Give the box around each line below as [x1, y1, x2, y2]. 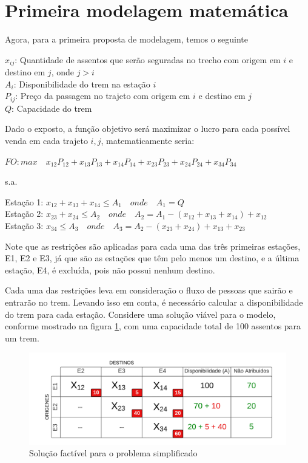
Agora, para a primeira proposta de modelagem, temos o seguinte [5, 33, 248, 46]
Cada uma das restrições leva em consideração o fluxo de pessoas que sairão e [5, 284, 293, 297]
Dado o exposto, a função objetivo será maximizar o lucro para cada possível [5, 122, 290, 135]
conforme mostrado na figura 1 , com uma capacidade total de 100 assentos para [5, 320, 301, 332]
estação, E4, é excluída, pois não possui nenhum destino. [5, 263, 215, 276]
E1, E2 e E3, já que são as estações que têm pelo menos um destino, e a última [5, 252, 300, 264]
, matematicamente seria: [101, 134, 195, 146]
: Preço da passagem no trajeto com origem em [15, 89, 190, 102]
